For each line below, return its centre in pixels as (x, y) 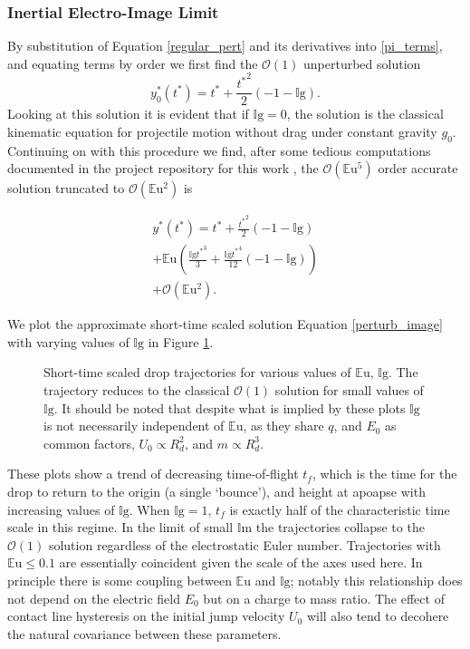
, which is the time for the (384, 474)
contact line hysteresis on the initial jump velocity (146, 616)
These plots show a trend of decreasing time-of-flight (153, 474)
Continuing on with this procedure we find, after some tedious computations (219, 150)
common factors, (89, 443)
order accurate (418, 168)
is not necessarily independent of (134, 426)
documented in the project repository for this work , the (163, 168)
